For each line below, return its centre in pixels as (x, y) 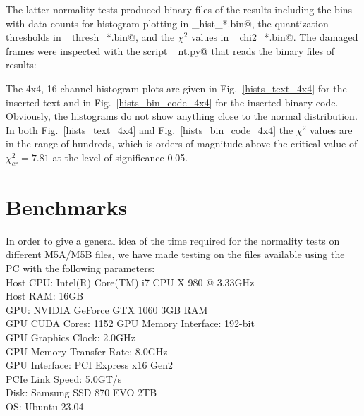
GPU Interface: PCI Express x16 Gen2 (90, 365)
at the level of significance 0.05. (120, 157)
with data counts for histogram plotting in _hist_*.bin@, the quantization (167, 23)
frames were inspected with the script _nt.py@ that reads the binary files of (170, 50)
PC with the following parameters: (80, 268)
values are (331, 129)
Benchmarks (67, 206)
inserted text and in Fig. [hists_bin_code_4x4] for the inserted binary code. (172, 102)
